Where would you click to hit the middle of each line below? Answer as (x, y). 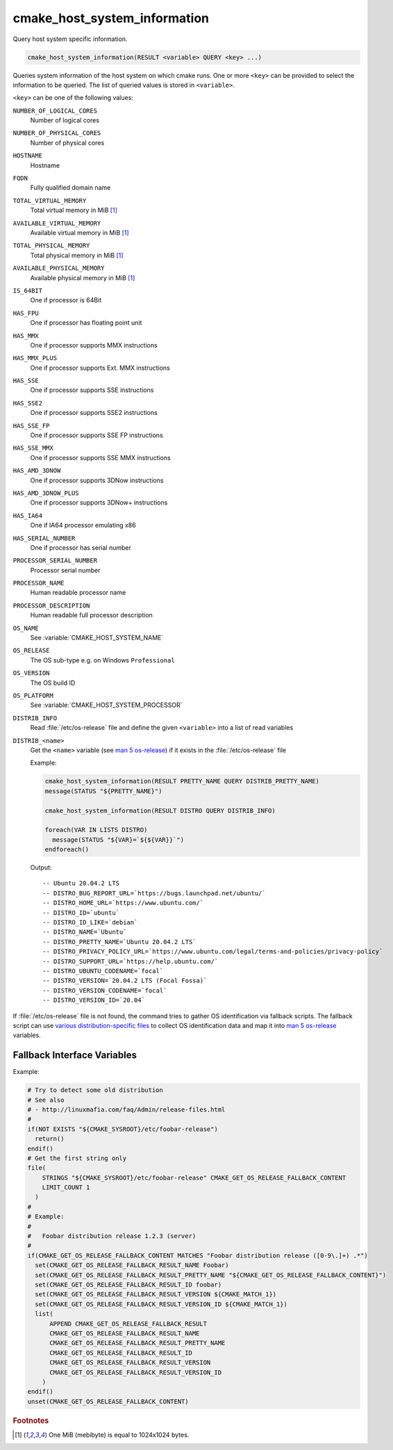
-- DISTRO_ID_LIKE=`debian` (90, 922)
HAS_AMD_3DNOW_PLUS (46, 493)
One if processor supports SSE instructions (92, 390)
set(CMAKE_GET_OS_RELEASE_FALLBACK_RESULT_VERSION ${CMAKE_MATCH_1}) (156, 1294)
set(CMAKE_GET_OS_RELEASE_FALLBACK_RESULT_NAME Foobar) (132, 1265)
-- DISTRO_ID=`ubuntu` (81, 913)
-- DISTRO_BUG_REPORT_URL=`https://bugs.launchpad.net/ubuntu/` (154, 893)
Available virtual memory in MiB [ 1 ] (80, 232)
